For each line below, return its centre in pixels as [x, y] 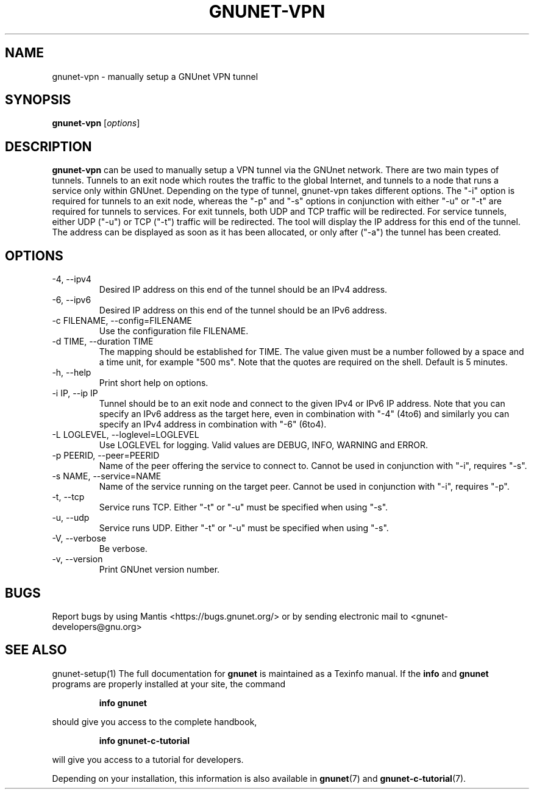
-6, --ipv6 [72, 300]
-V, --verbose [79, 538]
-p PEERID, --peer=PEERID [106, 456]
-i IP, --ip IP [75, 393]
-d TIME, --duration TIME [103, 342]
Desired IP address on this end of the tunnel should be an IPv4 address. [243, 290]
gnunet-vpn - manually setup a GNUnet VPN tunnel [155, 76]
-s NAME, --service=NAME [107, 476]
